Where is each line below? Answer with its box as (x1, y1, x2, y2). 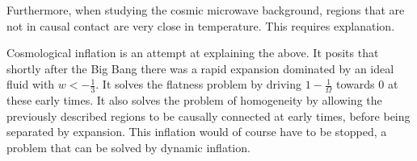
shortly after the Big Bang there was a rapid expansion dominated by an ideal (6, 60, 394, 76)
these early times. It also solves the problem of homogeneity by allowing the (6, 92, 382, 109)
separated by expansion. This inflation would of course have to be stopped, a (6, 123, 387, 140)
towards (336, 76, 375, 93)
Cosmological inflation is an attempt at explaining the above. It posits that (6, 44, 379, 61)
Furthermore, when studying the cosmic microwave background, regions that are (6, 2, 405, 18)
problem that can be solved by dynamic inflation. (6, 138, 251, 155)
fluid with (6, 76, 55, 93)
